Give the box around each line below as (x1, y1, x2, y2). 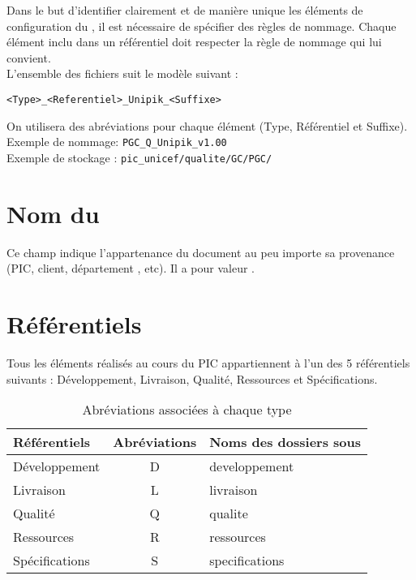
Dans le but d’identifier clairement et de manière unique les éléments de (6, 2, 363, 18)
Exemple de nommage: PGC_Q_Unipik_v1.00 (6, 133, 227, 150)
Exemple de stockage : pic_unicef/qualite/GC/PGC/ (6, 148, 272, 165)
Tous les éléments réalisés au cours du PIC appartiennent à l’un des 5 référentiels (6, 354, 410, 371)
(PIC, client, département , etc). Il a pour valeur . (6, 260, 255, 277)
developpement (209, 457, 294, 476)
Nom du (6, 196, 100, 230)
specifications (209, 551, 285, 570)
